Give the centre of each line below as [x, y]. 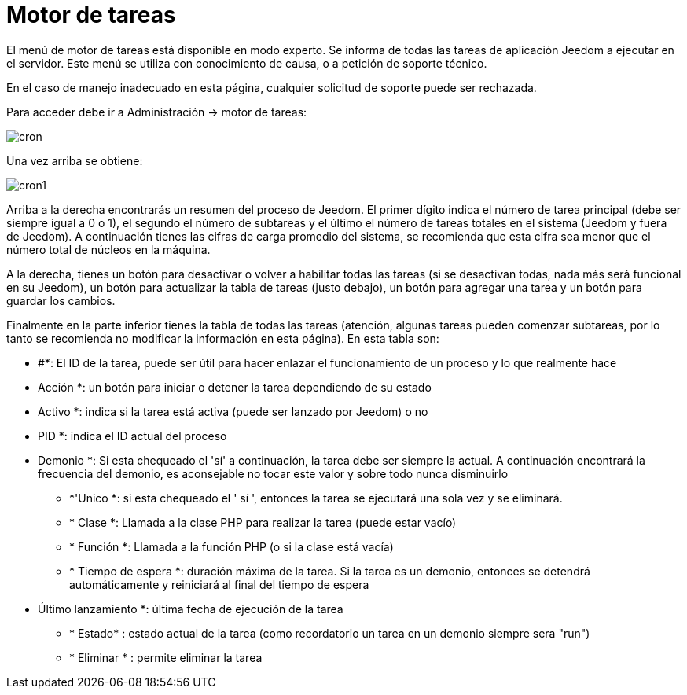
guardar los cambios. [61, 300]
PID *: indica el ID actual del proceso [132, 436]
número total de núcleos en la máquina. [108, 249]
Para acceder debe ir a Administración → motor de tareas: [157, 112]
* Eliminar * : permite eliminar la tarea [166, 657]
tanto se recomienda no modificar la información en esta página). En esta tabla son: [223, 338]
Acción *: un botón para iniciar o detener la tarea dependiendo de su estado [235, 387]
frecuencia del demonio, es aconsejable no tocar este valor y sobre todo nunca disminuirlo [273, 473]
